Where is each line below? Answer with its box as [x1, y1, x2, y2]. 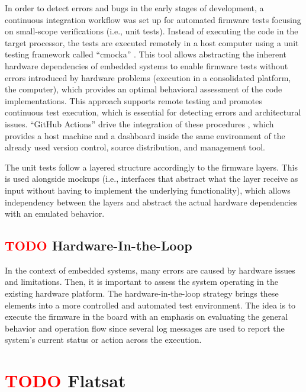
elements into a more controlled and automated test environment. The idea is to [5, 298, 296, 311]
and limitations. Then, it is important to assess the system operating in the [5, 275, 278, 288]
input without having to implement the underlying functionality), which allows [5, 184, 291, 196]
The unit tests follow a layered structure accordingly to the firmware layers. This [5, 160, 298, 173]
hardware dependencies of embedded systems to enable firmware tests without [5, 59, 288, 72]
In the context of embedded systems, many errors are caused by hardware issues [5, 264, 295, 276]
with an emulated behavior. [5, 207, 105, 220]
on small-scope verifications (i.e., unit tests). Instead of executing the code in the [5, 25, 298, 37]
